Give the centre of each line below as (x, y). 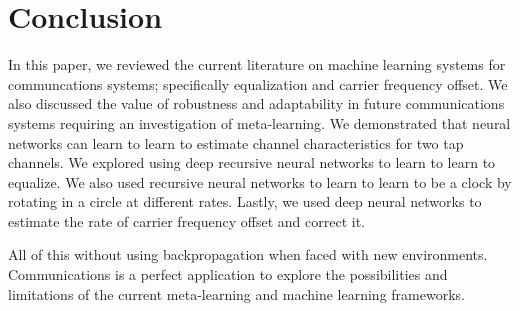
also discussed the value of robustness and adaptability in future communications (256, 103)
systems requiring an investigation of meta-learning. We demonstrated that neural (259, 122)
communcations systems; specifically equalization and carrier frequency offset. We (258, 83)
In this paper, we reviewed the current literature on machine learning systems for (257, 64)
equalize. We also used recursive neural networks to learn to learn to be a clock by (260, 181)
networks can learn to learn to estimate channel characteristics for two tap (236, 142)
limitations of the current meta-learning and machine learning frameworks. (236, 293)
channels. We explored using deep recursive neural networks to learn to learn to (252, 162)
